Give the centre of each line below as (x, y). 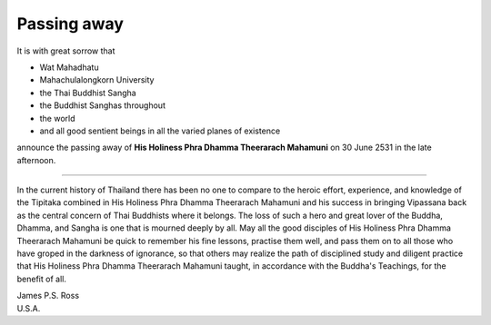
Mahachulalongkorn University (97, 80)
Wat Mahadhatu (69, 67)
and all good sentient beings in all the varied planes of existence (160, 131)
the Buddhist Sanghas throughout (102, 105)
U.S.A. (29, 308)
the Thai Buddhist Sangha (88, 93)
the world (58, 118)
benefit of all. (42, 279)
